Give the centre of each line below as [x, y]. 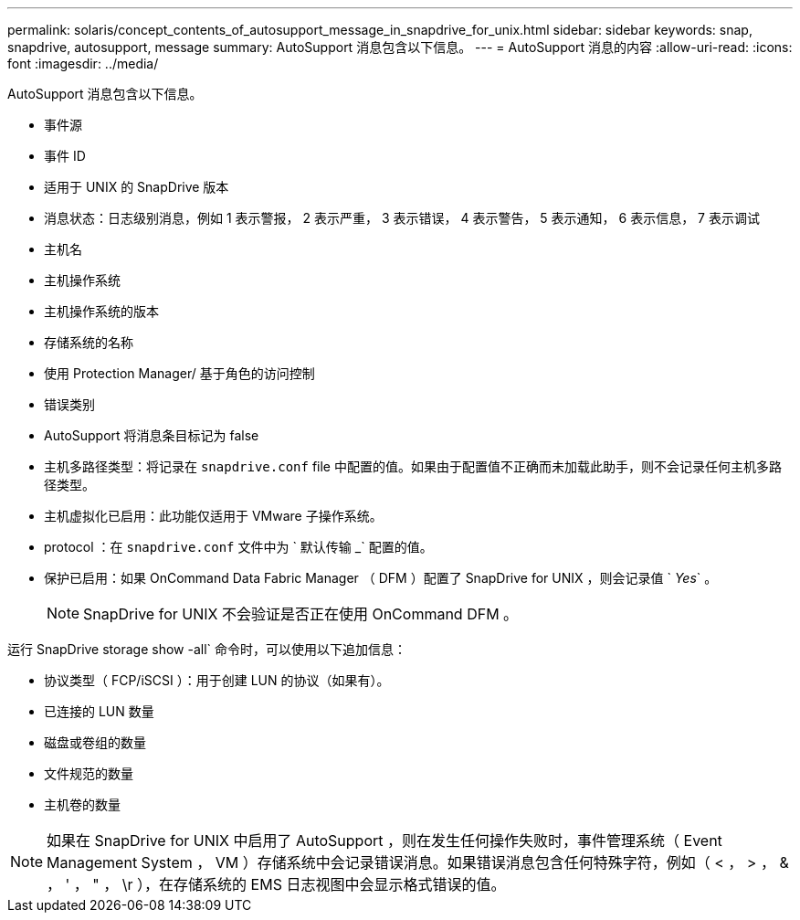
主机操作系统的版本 [101, 311]
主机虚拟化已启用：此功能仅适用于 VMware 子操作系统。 [213, 516]
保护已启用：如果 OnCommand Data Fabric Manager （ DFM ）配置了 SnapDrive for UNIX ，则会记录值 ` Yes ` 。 [381, 578]
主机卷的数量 [82, 804]
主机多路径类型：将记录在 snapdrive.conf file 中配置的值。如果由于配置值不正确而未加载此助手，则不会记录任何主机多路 [413, 466]
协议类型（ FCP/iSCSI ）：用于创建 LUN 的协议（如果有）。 [217, 680]
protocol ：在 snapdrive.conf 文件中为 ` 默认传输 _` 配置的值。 [238, 547]
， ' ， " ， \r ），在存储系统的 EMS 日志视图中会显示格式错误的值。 [276, 884]
